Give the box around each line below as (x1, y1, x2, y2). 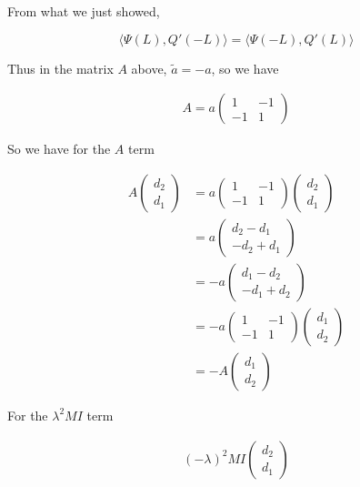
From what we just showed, (7, 2, 160, 20)
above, (131, 58, 167, 77)
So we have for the (7, 139, 111, 158)
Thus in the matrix (7, 58, 114, 77)
